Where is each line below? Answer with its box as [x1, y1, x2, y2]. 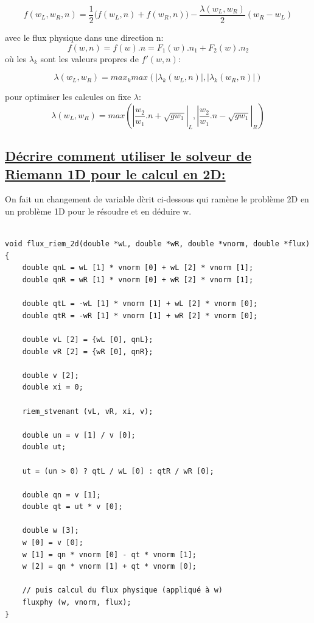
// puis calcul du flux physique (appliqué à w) [22, 586, 223, 595]
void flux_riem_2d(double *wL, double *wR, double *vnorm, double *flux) [5, 240, 310, 249]
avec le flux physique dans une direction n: [5, 31, 164, 44]
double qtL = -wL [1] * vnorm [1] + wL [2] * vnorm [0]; [22, 299, 258, 308]
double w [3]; [22, 526, 79, 535]
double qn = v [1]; [22, 490, 101, 499]
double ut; [22, 443, 66, 452]
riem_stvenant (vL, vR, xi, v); [22, 407, 153, 416]
